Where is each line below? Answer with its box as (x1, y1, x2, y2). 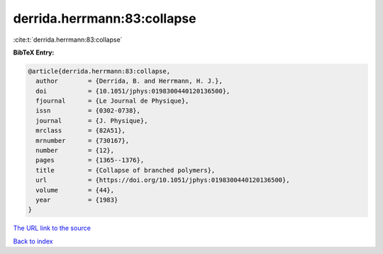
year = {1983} (35, 196, 118, 204)
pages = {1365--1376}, (35, 156, 145, 164)
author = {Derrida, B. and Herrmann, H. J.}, (35, 77, 223, 85)
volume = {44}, (35, 186, 115, 194)
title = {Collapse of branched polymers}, (35, 166, 216, 174)
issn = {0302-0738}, (35, 107, 141, 115)
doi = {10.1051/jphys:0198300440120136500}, (35, 87, 231, 95)
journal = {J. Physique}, (35, 117, 148, 125)
